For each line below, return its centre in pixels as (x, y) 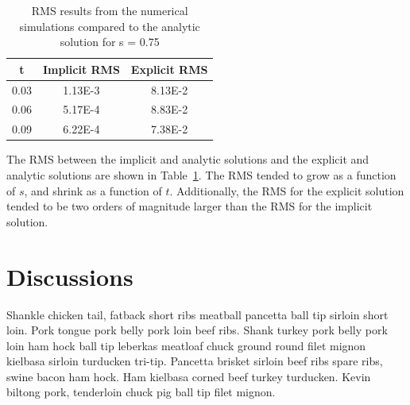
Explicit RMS (169, 69)
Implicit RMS (81, 69)
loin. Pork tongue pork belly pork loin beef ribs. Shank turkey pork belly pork (197, 330)
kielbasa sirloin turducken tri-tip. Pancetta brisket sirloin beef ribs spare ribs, (195, 361)
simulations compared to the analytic (110, 26)
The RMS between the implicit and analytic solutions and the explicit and (188, 159)
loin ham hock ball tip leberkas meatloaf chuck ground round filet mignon (186, 345)
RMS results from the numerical (110, 10)
